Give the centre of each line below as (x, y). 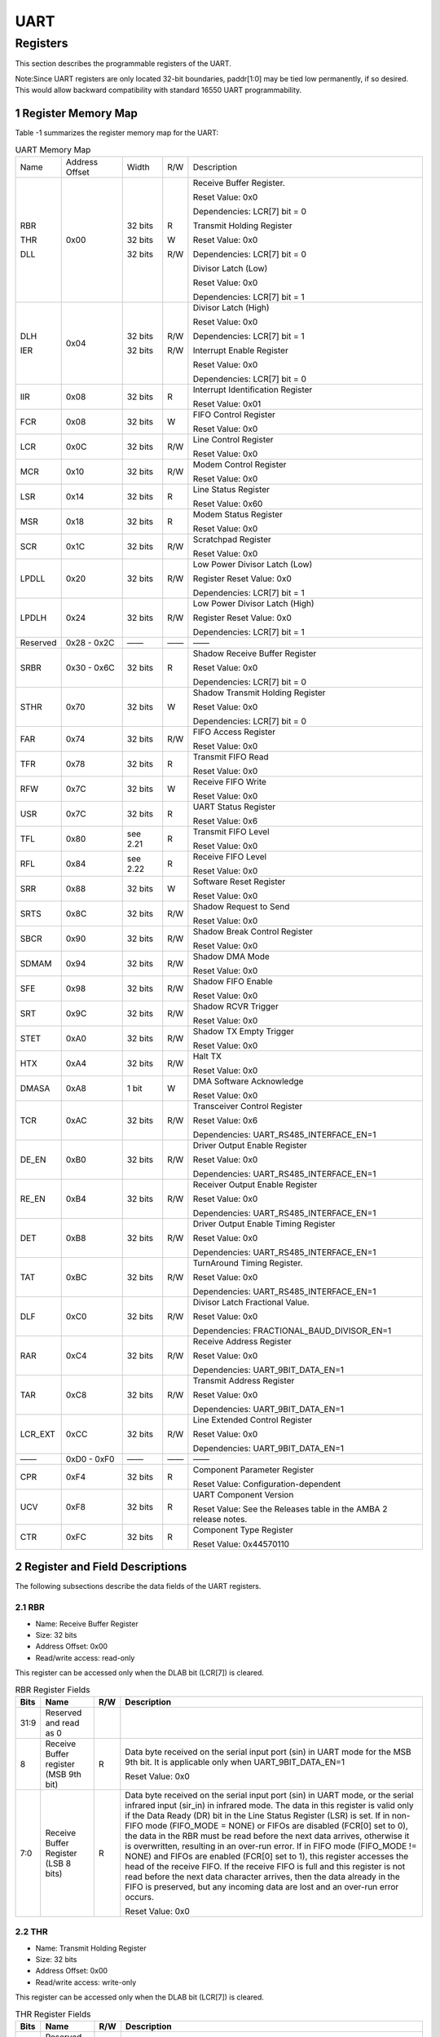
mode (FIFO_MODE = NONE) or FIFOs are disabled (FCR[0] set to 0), (277, 1825)
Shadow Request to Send (241, 906)
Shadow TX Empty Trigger (244, 1031)
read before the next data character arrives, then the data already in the (263, 1876)
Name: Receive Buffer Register (87, 1623)
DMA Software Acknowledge (248, 1081)
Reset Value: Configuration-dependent (267, 1484)
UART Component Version (243, 1494)
